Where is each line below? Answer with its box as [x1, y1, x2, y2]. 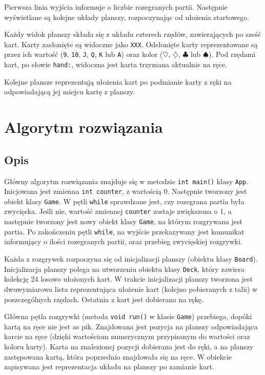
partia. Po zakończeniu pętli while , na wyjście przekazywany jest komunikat [4, 226, 244, 236]
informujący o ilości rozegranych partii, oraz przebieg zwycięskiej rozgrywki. [4, 236, 242, 247]
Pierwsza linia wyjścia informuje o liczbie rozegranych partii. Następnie [4, 2, 228, 12]
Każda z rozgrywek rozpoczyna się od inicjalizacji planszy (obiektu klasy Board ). [4, 253, 258, 264]
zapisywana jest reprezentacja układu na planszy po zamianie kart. [4, 361, 214, 372]
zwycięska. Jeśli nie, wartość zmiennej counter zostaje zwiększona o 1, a [4, 206, 232, 216]
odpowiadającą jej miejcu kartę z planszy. [4, 86, 135, 97]
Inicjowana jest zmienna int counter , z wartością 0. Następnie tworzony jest [4, 186, 247, 196]
